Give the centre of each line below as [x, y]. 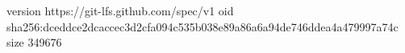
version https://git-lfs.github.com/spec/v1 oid [120, 10]
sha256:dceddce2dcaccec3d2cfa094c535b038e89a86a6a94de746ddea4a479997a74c [202, 26]
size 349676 [34, 42]
